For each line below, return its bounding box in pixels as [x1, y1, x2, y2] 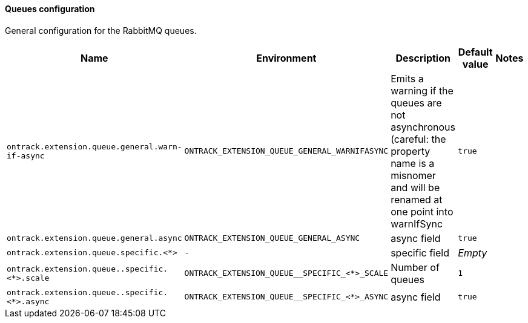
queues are [391, 96, 442, 109]
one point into [391, 205, 454, 218]
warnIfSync [391, 217, 443, 230]
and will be [391, 181, 440, 194]
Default [458, 45, 493, 58]
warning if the [391, 84, 454, 97]
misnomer [391, 169, 436, 181]
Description [395, 51, 450, 64]
